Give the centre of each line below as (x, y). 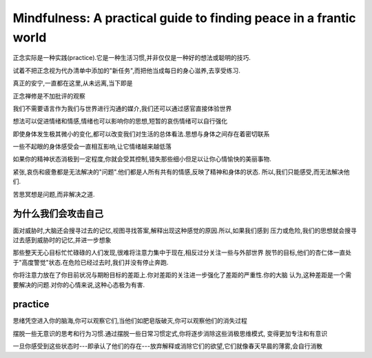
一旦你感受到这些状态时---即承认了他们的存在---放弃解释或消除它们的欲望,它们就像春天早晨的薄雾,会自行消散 (168, 346)
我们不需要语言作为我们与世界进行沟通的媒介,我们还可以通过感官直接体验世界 (122, 108)
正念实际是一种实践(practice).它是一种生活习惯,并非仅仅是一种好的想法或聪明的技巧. (132, 58)
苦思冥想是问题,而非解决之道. (54, 194)
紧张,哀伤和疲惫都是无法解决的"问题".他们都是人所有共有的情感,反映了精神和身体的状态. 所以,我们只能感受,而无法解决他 (182, 172)
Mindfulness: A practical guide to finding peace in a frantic (184, 18)
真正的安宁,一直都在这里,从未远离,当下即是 (73, 83)
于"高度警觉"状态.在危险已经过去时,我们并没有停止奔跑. (91, 262)
